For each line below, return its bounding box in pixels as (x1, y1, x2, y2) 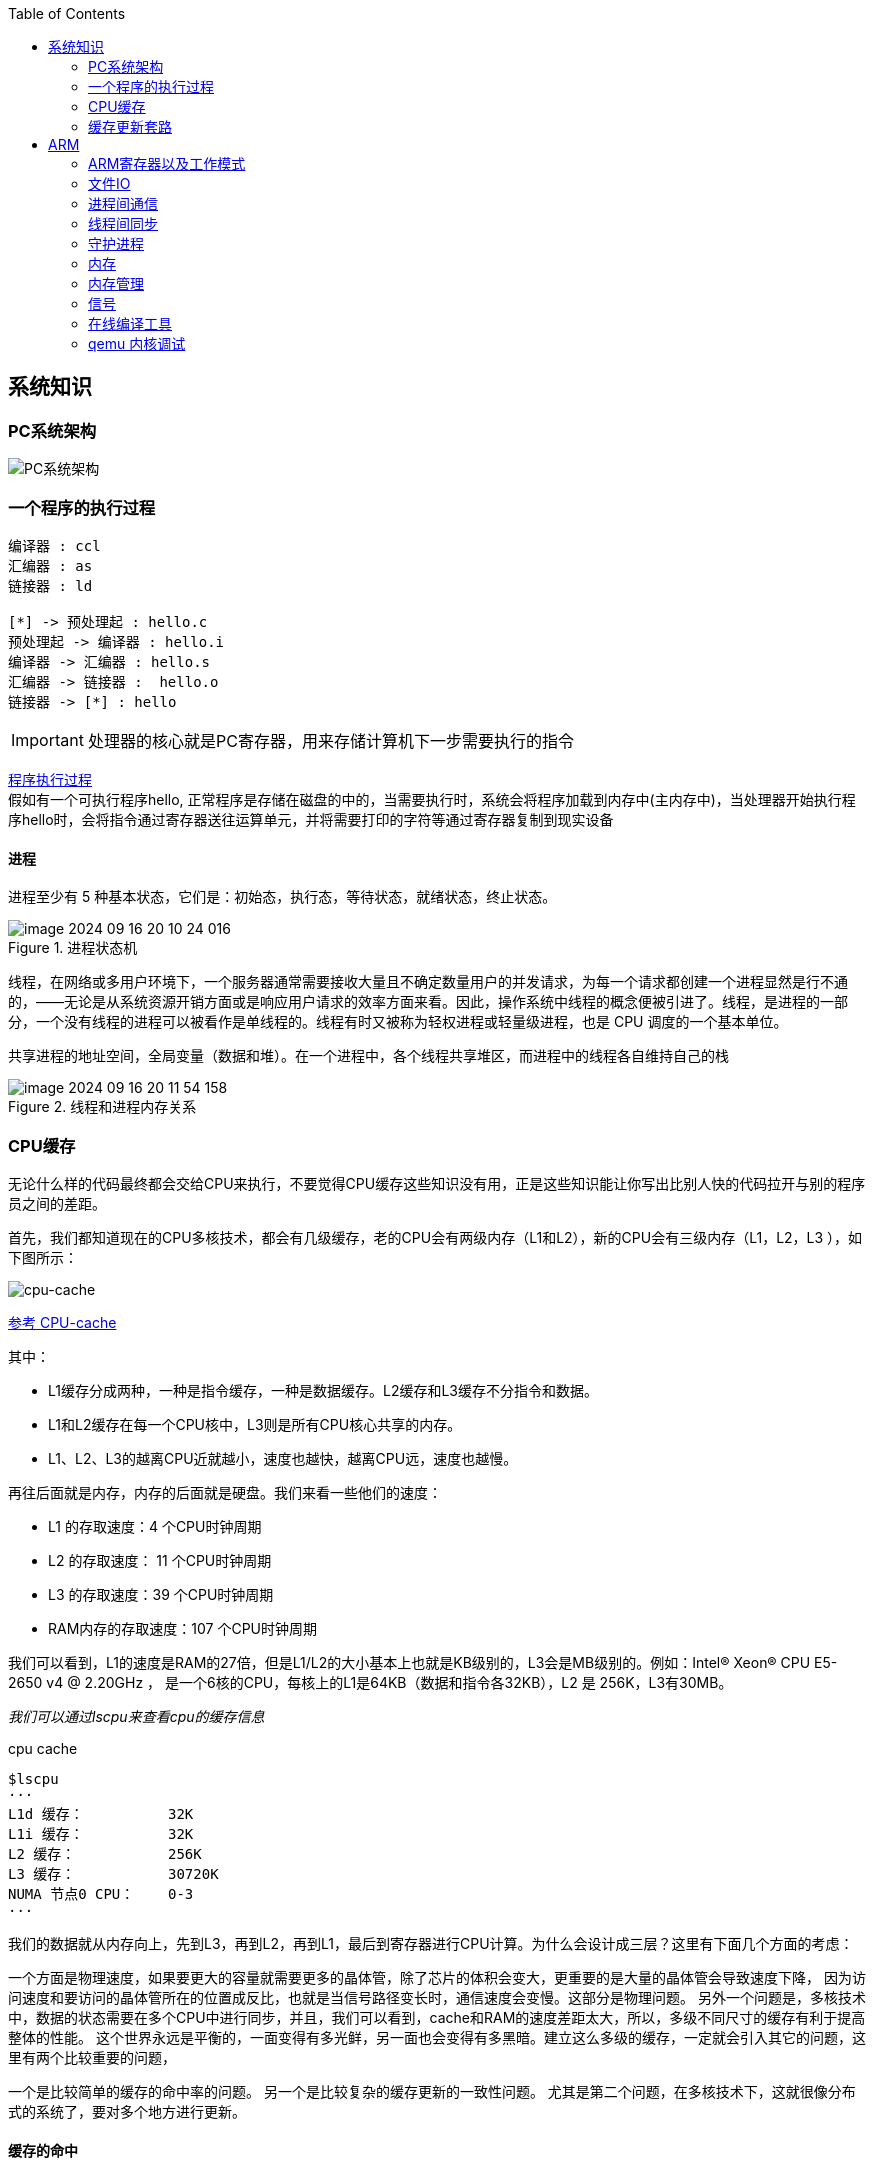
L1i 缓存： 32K (8, 1825, 194, 1842)
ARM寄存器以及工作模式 (88, 155, 246, 172)
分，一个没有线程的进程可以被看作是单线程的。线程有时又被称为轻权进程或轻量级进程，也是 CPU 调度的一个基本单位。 (8, 1013, 788, 1031)
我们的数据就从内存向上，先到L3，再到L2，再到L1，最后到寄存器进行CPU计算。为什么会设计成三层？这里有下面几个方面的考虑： (8, 1934, 854, 1952)
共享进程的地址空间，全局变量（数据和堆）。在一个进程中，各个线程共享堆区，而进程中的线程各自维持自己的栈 (8, 1047, 729, 1065)
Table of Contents (8, 5, 126, 22)
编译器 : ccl (8, 537, 101, 554)
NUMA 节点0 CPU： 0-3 (8, 1885, 194, 1902)
